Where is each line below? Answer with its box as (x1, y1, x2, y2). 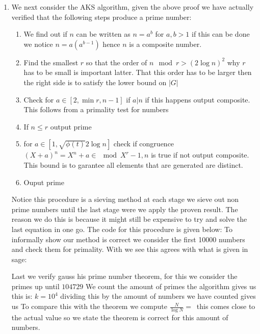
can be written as (76, 29, 131, 39)
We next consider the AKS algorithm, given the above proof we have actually (11, 2, 254, 12)
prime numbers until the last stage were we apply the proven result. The (11, 203, 238, 214)
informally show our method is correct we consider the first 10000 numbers (11, 234, 245, 244)
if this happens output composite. (145, 94, 250, 105)
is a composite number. (129, 38, 202, 49)
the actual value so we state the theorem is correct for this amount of (11, 312, 228, 322)
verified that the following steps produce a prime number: (11, 11, 192, 22)
